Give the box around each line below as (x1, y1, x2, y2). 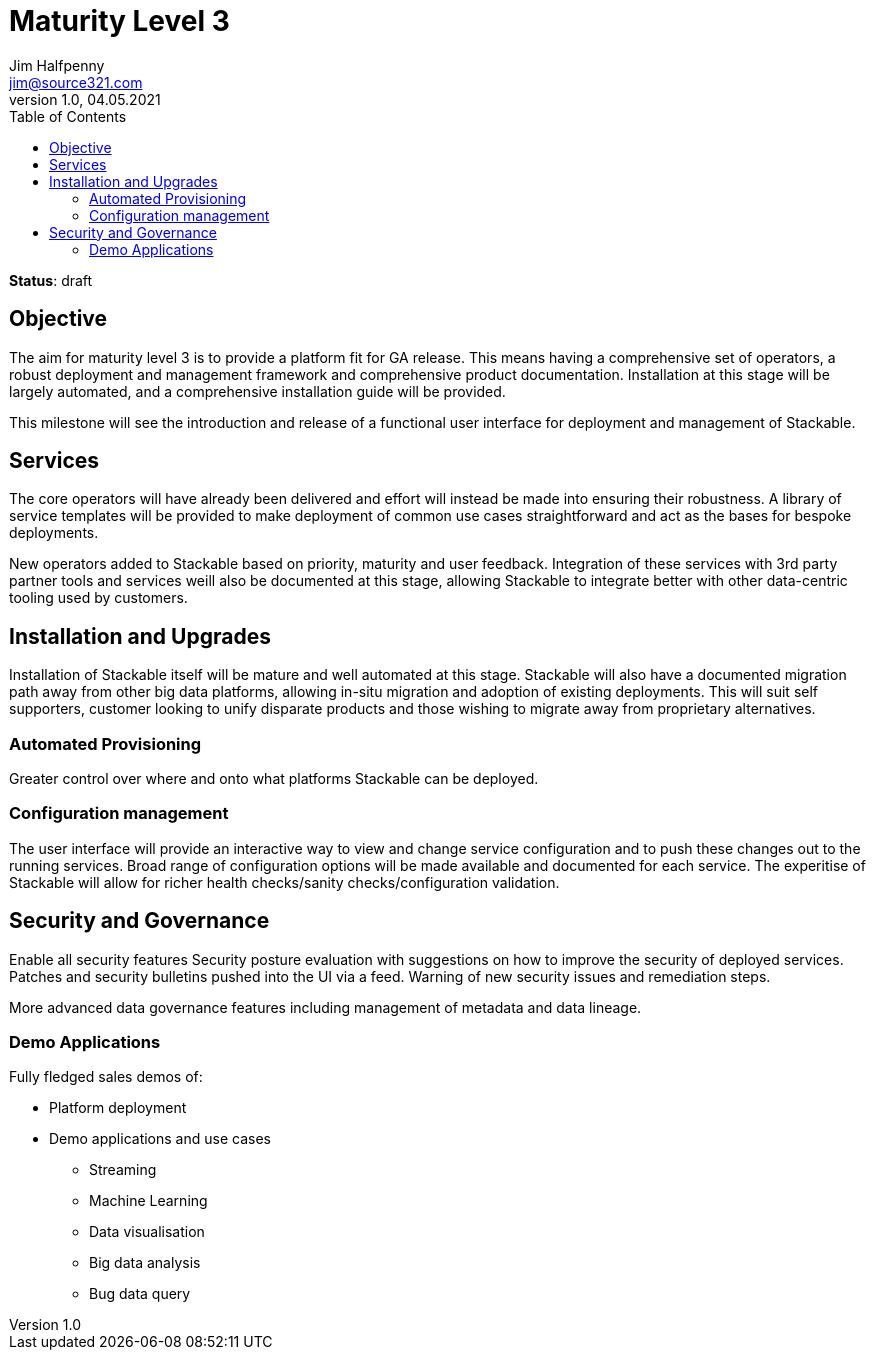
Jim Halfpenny (9, 56, 105, 74)
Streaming (89, 1161, 157, 1179)
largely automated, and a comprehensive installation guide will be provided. (9, 382, 506, 400)
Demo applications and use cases (49, 1130, 271, 1148)
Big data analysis (89, 1254, 201, 1272)
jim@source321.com (9, 73, 143, 91)
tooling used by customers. (9, 589, 188, 607)
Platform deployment (49, 1099, 187, 1117)
